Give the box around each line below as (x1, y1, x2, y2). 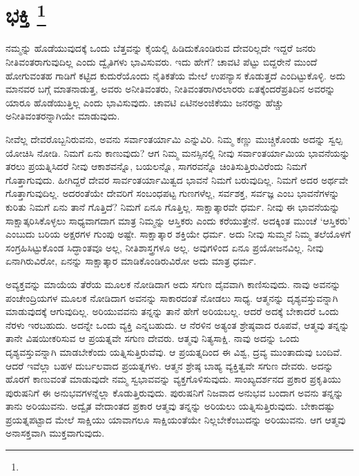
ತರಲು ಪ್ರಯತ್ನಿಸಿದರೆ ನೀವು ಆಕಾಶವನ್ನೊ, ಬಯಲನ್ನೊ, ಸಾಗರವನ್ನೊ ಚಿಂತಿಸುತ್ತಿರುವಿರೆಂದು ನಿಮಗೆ (6, 159, 307, 173)
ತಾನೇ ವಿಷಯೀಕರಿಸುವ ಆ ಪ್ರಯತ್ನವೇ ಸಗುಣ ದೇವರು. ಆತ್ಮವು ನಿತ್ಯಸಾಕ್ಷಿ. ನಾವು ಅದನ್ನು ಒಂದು (6, 331, 300, 345)
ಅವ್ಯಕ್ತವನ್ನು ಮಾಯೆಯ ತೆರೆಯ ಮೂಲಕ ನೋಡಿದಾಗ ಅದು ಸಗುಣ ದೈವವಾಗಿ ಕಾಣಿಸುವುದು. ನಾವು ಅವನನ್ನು (6, 276, 341, 291)
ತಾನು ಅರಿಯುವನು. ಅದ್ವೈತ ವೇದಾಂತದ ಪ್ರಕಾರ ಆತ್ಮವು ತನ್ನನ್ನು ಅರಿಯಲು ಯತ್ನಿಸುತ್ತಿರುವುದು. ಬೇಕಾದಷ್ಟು (6, 399, 336, 413)
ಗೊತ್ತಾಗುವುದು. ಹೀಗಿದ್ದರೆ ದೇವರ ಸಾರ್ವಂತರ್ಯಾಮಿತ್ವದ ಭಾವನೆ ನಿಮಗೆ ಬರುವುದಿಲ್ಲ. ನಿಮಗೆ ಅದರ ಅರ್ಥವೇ (6, 172, 349, 187)
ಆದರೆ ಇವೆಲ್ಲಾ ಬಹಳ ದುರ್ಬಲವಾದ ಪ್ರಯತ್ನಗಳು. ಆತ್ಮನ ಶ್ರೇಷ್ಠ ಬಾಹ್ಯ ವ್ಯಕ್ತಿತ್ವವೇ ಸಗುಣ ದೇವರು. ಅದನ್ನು (6, 358, 333, 372)
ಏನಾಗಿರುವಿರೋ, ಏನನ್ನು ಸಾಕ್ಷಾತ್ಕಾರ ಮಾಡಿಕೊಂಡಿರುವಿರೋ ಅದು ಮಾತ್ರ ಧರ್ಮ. (6, 254, 257, 268)
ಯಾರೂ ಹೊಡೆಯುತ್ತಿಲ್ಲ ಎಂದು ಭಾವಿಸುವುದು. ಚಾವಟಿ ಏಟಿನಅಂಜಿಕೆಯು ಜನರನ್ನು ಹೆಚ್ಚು (6, 95, 284, 109)
